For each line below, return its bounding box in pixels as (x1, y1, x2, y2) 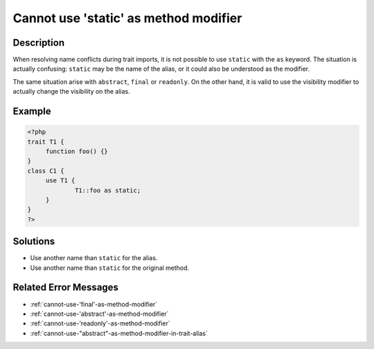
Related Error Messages (12, 282, 119, 293)
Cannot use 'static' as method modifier (12, 10, 242, 26)
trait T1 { (27, 137, 64, 146)
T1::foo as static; (75, 186, 141, 194)
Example (12, 105, 51, 117)
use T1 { (45, 177, 75, 185)
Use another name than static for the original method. (30, 264, 190, 272)
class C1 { (27, 167, 64, 175)
